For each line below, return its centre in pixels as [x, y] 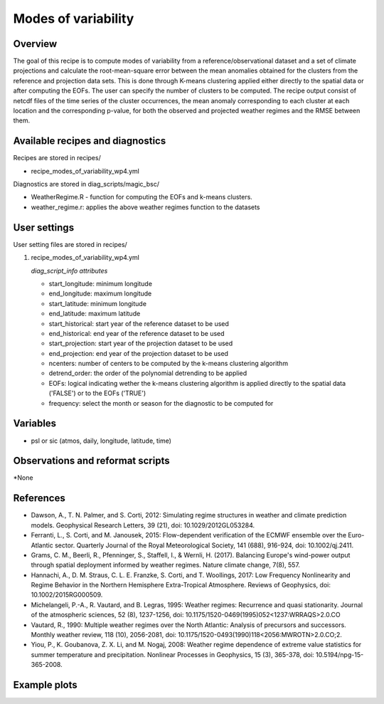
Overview [35, 44]
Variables [35, 424]
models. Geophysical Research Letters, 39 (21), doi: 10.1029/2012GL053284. [143, 525]
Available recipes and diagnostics [90, 141]
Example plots [45, 685]
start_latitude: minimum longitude [98, 303]
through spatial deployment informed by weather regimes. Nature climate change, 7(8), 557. [165, 565]
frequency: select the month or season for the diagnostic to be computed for [161, 403]
